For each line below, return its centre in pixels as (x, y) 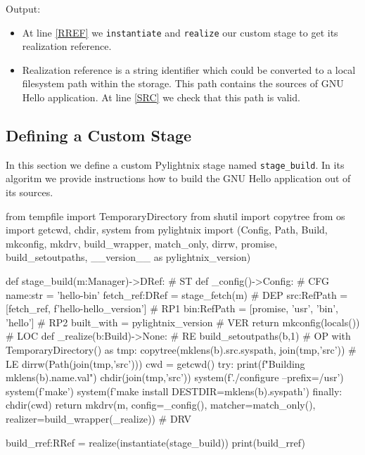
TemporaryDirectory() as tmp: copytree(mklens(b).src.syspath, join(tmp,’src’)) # (181, 350)
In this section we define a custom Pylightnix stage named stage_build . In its (175, 164)
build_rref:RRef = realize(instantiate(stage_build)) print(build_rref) (155, 442)
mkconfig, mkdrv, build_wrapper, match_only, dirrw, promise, (142, 243)
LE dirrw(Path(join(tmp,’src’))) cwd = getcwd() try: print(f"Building (155, 363)
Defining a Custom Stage (99, 135)
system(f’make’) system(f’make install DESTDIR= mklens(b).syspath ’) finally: (174, 391)
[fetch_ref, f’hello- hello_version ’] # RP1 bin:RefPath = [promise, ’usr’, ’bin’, (172, 308)
